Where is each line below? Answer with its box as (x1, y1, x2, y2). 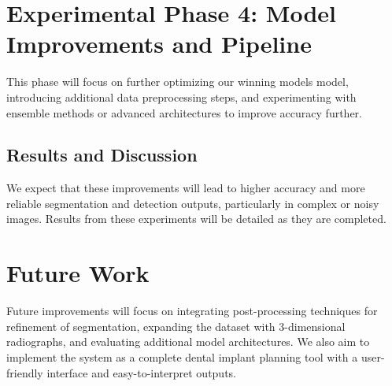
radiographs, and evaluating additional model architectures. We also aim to (6, 333, 370, 350)
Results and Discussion (6, 143, 198, 167)
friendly (6, 364, 43, 380)
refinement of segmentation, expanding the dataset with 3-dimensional (6, 317, 346, 334)
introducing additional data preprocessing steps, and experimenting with (6, 88, 357, 105)
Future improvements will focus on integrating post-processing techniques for (6, 302, 378, 319)
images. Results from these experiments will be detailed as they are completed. (6, 210, 386, 227)
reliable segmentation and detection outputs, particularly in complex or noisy (6, 195, 379, 211)
